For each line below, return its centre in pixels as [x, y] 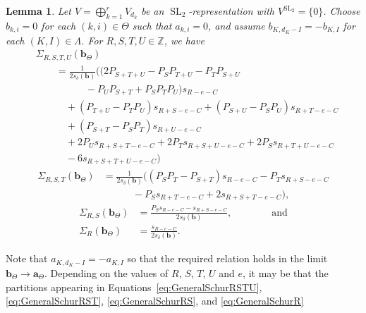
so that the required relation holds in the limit [227, 258]
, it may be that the [286, 272]
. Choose [342, 11]
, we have [184, 40]
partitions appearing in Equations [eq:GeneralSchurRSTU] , [134, 287]
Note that [27, 258]
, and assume [237, 25]
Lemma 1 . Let [38, 11]
